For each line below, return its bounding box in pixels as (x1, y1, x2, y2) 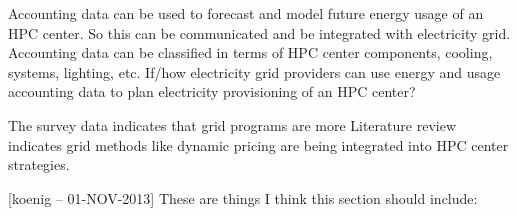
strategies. (8, 154, 70, 175)
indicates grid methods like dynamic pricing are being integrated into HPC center (8, 134, 509, 155)
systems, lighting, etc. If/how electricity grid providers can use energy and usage (8, 61, 501, 82)
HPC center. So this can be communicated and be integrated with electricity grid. (8, 22, 511, 43)
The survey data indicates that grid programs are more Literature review (8, 114, 456, 135)
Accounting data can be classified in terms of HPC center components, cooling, (8, 42, 493, 63)
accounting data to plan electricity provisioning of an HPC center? (8, 81, 416, 102)
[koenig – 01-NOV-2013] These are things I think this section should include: (8, 187, 478, 208)
